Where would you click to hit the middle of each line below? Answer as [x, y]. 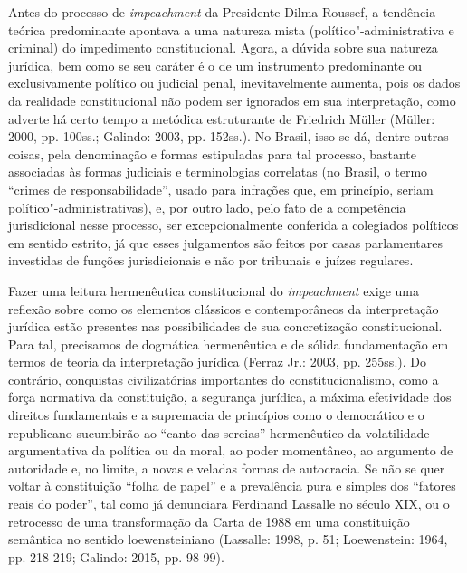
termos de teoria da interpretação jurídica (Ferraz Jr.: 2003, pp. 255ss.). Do [217, 362]
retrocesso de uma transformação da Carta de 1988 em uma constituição [209, 521]
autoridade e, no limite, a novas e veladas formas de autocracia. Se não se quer [227, 468]
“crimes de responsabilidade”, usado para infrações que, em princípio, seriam [221, 189]
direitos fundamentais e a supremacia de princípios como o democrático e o [216, 415]
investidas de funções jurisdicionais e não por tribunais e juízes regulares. [211, 260]
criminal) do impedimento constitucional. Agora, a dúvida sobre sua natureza [223, 48]
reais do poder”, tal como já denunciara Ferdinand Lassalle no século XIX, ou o [229, 504]
